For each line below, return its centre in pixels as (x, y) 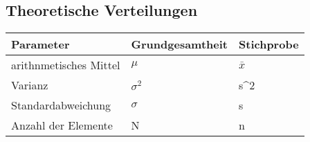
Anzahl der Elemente (62, 125)
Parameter (40, 44)
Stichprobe (269, 44)
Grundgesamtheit (180, 44)
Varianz (30, 85)
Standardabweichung (61, 105)
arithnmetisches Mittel (66, 65)
